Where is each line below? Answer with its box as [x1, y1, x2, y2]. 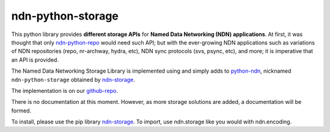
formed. [11, 107, 32, 114]
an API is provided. [11, 56, 59, 64]
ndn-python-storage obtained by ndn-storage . [11, 76, 136, 83]
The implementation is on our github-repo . [11, 87, 119, 94]
